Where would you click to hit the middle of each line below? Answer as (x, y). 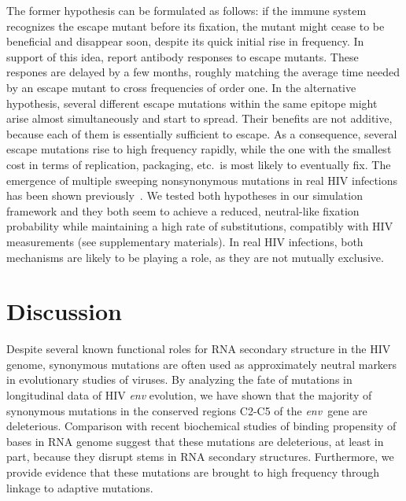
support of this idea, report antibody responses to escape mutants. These (183, 56)
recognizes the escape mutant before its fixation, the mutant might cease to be (196, 26)
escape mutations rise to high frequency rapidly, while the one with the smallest (199, 149)
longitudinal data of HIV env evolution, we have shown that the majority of (189, 395)
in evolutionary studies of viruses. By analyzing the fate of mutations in (179, 379)
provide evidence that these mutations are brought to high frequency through (193, 472)
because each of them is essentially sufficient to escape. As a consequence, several (202, 133)
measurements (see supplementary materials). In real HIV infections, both (185, 241)
